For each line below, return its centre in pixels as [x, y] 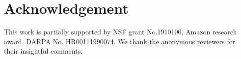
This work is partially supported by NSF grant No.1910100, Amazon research [120, 32]
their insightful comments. [43, 51]
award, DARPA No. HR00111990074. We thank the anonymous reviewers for [120, 41]
